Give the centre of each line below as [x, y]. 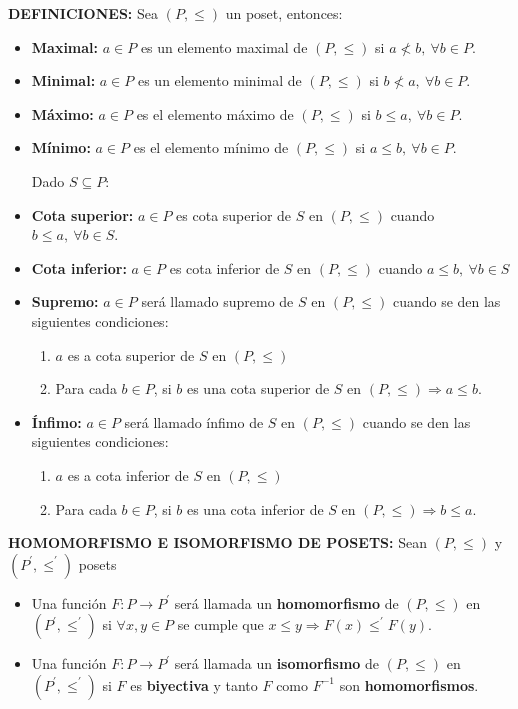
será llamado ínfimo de [194, 421]
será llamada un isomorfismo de [277, 663]
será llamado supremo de [217, 301]
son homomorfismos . [409, 684]
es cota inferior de [224, 267]
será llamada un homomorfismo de [286, 602]
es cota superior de [234, 214]
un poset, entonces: [284, 13]
